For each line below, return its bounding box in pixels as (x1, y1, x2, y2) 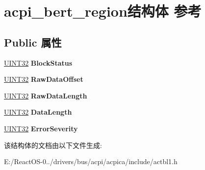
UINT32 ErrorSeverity (4, 123, 78, 133)
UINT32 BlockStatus (4, 57, 73, 68)
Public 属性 (4, 34, 62, 49)
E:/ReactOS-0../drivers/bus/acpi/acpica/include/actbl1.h (4, 156, 178, 167)
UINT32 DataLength (4, 107, 72, 117)
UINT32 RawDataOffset (4, 74, 83, 84)
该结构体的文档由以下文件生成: (4, 140, 102, 150)
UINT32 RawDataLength (4, 90, 87, 100)
